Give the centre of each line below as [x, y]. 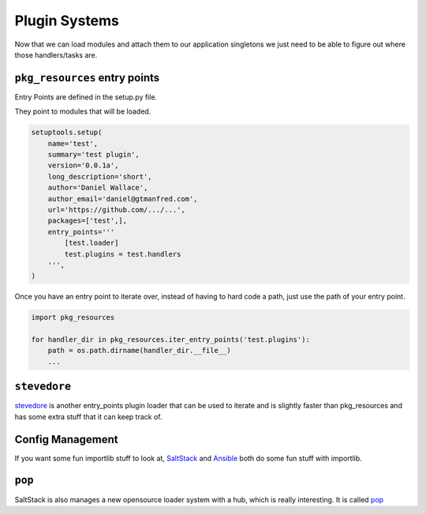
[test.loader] [92, 243]
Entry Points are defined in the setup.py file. [86, 97]
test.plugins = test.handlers [123, 254]
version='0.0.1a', [83, 165]
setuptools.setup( [67, 133]
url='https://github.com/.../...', [116, 210]
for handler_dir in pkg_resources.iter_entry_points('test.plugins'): [171, 340]
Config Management [66, 439]
